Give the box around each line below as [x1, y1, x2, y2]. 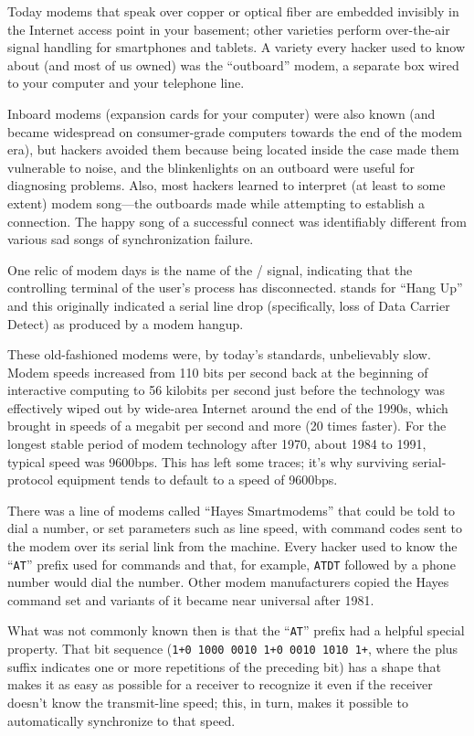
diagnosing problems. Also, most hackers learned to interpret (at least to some [7, 176, 446, 195]
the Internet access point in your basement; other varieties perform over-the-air [7, 19, 450, 38]
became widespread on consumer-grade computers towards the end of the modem [7, 122, 462, 141]
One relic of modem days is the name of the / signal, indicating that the [7, 260, 413, 279]
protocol [7, 470, 54, 489]
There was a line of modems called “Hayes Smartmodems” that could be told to [7, 500, 455, 519]
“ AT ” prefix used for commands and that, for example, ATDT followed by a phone [7, 554, 456, 573]
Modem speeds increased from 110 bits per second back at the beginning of [7, 362, 428, 381]
